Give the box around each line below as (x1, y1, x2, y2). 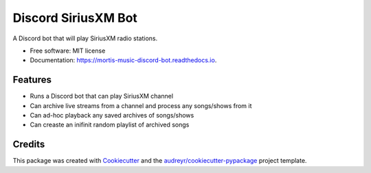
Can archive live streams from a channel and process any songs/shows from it (30, 101, 252, 109)
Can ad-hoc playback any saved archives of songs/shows (30, 111, 194, 120)
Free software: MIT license (30, 46, 106, 55)
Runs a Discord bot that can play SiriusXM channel (30, 92, 174, 101)
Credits (12, 139, 45, 150)
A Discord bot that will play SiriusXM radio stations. (12, 34, 158, 42)
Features (12, 74, 52, 85)
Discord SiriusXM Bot (12, 10, 137, 25)
